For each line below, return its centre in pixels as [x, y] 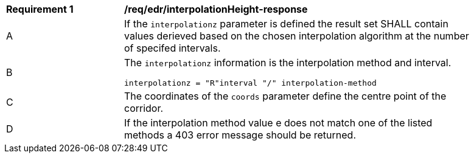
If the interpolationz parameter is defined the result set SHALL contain [286, 24]
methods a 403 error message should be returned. [240, 135]
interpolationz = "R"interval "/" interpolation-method [250, 83]
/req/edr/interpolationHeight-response [216, 9]
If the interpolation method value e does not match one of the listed [278, 123]
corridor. [144, 108]
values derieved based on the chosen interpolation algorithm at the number [297, 36]
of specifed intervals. [173, 48]
